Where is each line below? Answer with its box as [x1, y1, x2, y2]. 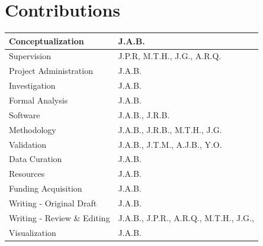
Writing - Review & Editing [9, 211, 110, 224]
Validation [9, 138, 47, 150]
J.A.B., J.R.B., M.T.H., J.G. [118, 123, 222, 135]
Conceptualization [9, 34, 84, 47]
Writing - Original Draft [9, 196, 97, 209]
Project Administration [9, 64, 93, 77]
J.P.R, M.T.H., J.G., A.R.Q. [118, 50, 222, 62]
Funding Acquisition [9, 182, 82, 195]
